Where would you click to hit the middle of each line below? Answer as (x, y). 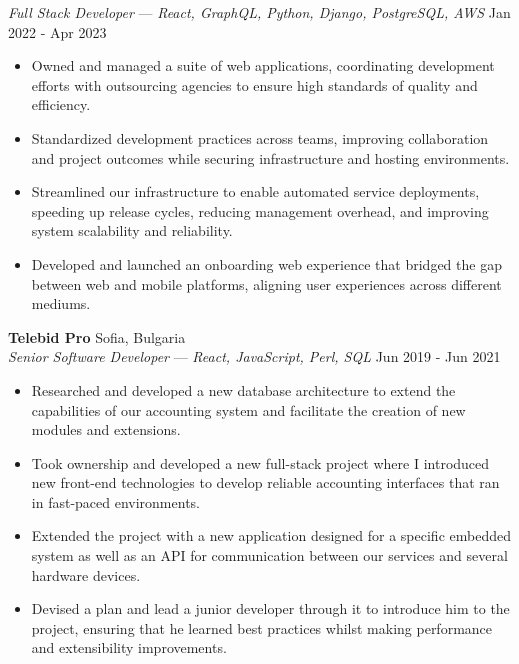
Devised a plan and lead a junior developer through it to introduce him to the (270, 608)
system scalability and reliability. (132, 230)
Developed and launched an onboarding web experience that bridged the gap (266, 263)
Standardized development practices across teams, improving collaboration (260, 137)
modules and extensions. (106, 429)
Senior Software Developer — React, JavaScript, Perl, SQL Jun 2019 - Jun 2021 (254, 356)
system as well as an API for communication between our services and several (269, 555)
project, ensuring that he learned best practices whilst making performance (262, 627)
